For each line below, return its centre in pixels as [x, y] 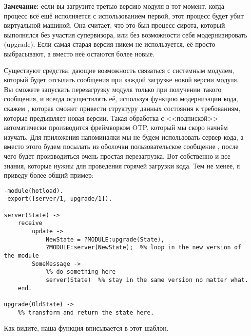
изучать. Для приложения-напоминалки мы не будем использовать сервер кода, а [124, 137]
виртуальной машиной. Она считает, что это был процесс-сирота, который [115, 25]
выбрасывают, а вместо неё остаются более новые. [79, 53]
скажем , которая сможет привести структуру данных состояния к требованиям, [122, 108]
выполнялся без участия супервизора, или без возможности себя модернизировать [125, 34]
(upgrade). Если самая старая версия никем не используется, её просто [110, 44]
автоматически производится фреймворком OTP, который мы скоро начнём [116, 127]
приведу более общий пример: [49, 175]
